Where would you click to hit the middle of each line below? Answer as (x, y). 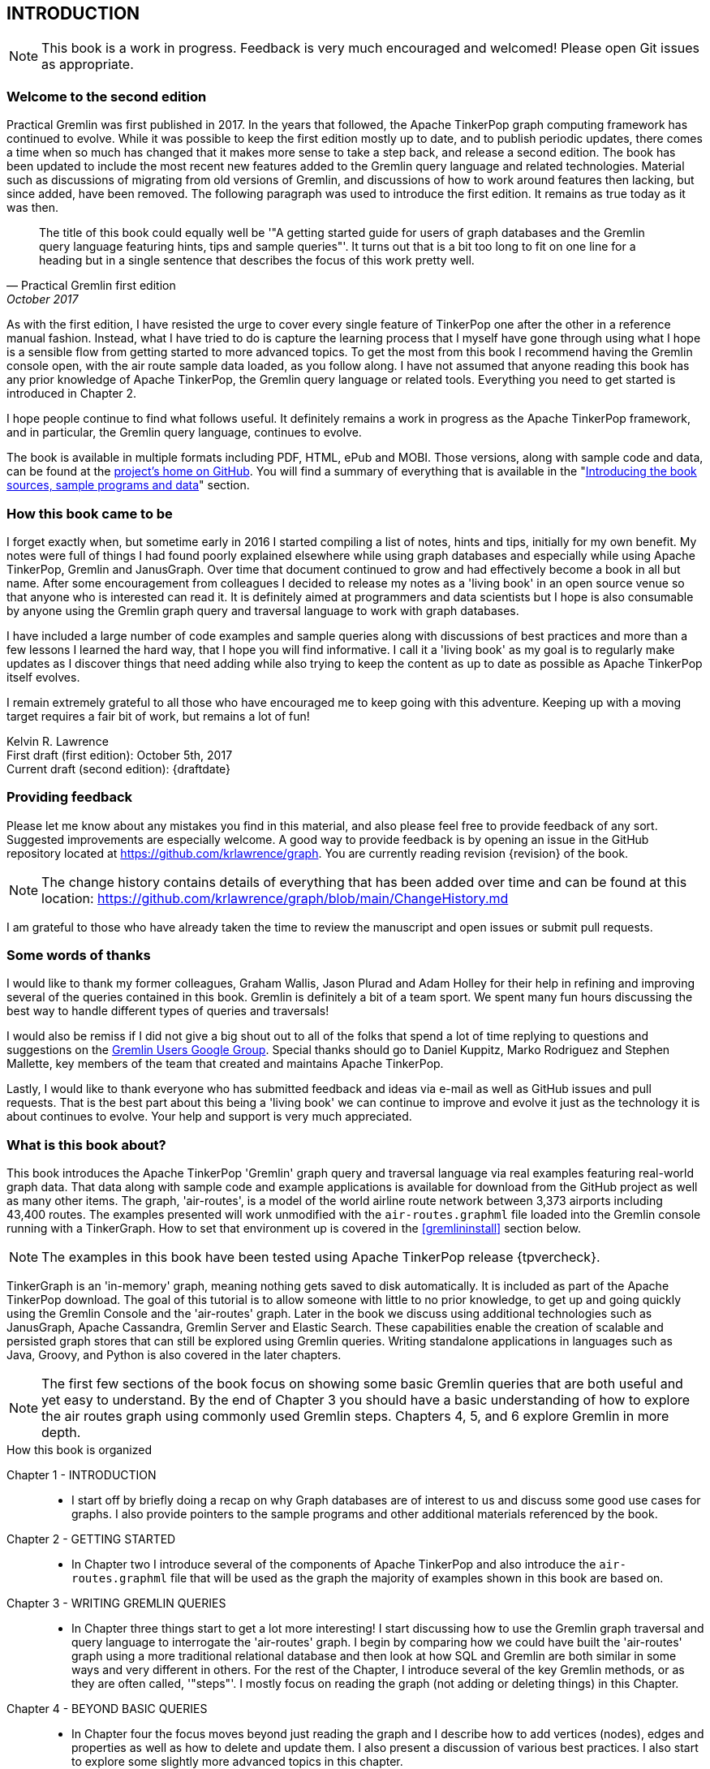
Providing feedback (70, 797)
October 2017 (43, 299)
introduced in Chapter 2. (72, 394)
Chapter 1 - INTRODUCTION (82, 1475)
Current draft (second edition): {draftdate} (119, 768)
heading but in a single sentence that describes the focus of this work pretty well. (257, 260)
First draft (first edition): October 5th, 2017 (120, 755)
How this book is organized (80, 1450)
